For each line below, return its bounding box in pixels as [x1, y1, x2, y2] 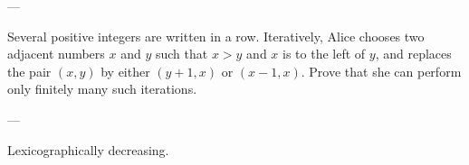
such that [155, 44, 208, 63]
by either [100, 61, 150, 80]
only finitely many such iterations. [7, 79, 197, 98]
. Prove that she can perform [301, 61, 462, 80]
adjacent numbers [7, 44, 105, 63]
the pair [7, 61, 52, 80]
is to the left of [282, 44, 366, 63]
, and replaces [375, 44, 452, 63]
